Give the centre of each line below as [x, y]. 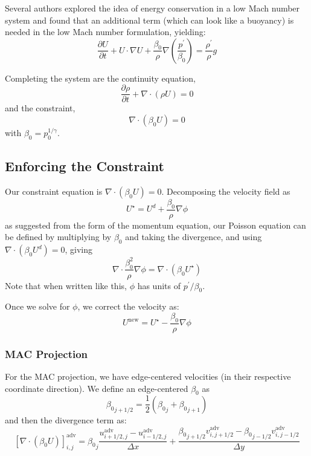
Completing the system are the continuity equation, [100, 78]
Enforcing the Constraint [85, 166]
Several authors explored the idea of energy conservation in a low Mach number [152, 8]
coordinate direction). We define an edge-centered [97, 388]
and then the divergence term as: [66, 419]
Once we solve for [37, 306]
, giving [79, 249]
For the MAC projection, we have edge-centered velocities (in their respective [148, 376]
